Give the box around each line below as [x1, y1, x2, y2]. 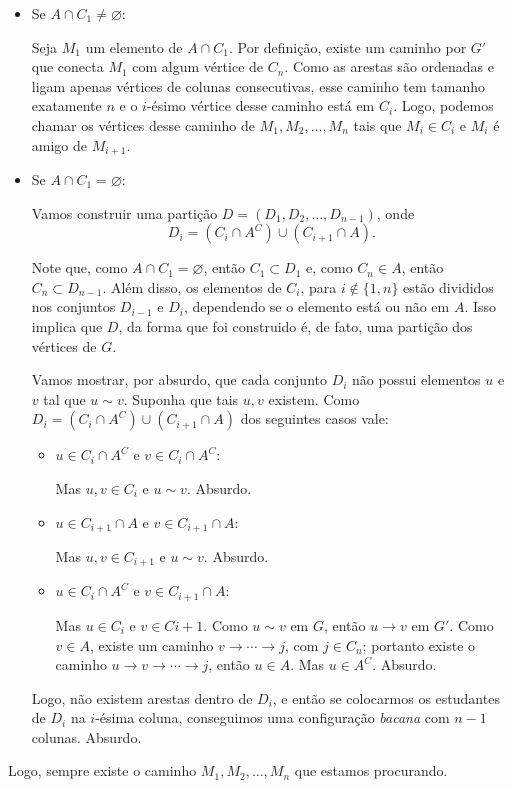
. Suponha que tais [123, 388, 239, 409]
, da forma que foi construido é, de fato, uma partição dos [118, 315, 473, 336]
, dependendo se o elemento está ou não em [183, 296, 450, 317]
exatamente [31, 95, 102, 116]
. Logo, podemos [393, 95, 494, 116]
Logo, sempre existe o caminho [8, 760, 197, 781]
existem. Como [268, 388, 360, 409]
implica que [31, 315, 103, 336]
